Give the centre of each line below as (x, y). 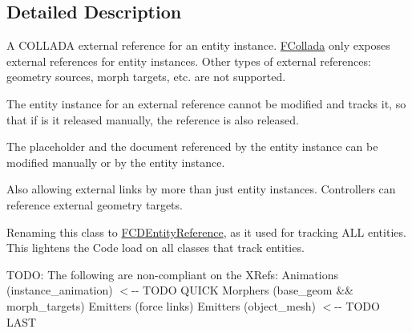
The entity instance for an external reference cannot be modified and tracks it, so (206, 103)
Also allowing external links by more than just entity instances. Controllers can (201, 189)
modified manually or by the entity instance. (116, 162)
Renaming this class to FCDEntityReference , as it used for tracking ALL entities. (206, 231)
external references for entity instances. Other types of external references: (189, 61)
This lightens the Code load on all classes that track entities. (156, 248)
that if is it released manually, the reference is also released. (153, 119)
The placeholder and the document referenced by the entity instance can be (192, 146)
